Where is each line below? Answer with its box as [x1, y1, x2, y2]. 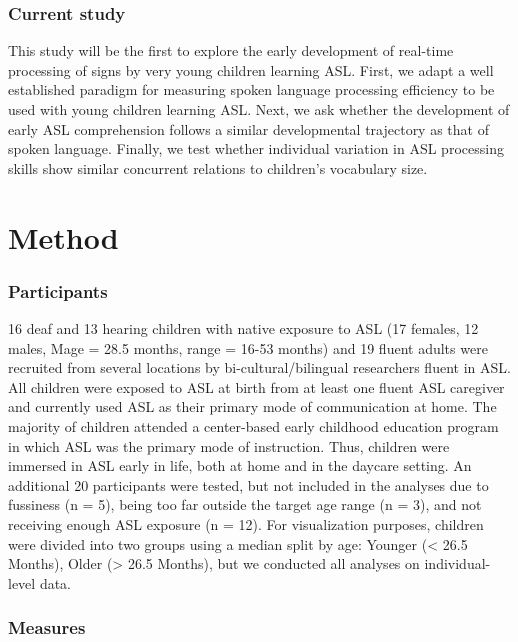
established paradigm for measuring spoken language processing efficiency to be [8, 79, 495, 100]
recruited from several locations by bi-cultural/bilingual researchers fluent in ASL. [8, 357, 511, 378]
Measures [8, 615, 86, 640]
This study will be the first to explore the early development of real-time [8, 40, 454, 61]
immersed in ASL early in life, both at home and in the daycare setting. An [8, 455, 472, 476]
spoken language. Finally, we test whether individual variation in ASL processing [8, 138, 504, 159]
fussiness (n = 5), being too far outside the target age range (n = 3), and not [8, 494, 482, 515]
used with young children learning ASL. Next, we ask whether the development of [8, 99, 510, 119]
